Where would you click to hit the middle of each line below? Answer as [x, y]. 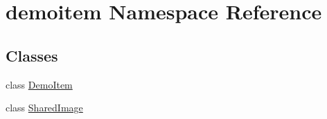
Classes [32, 55]
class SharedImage [44, 108]
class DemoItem [39, 84]
